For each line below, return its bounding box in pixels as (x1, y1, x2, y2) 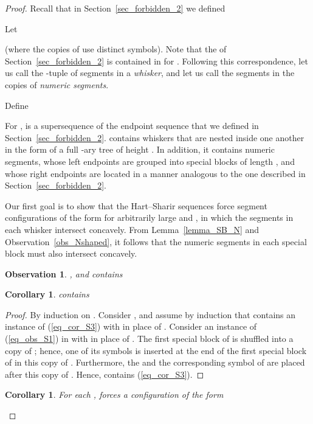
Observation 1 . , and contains (5, 267, 123, 280)
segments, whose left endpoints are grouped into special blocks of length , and (5, 155, 295, 167)
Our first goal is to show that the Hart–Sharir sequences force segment (5, 199, 267, 212)
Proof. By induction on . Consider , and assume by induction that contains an (5, 308, 296, 321)
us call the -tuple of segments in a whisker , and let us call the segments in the (5, 66, 295, 79)
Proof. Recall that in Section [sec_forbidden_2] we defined (5, 2, 225, 14)
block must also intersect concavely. (5, 247, 137, 260)
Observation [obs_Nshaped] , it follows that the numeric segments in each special (5, 235, 307, 248)
